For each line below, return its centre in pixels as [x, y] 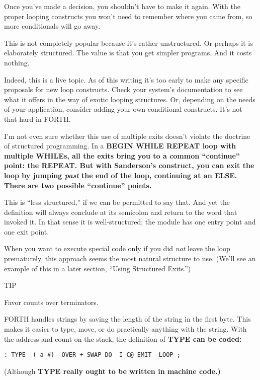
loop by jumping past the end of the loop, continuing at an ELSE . [121, 175]
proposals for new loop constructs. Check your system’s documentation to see [123, 89]
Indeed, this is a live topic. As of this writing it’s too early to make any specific [126, 79]
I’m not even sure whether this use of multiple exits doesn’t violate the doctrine [127, 136]
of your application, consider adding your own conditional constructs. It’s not [123, 109]
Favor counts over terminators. [51, 302]
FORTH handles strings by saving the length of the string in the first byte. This [127, 319]
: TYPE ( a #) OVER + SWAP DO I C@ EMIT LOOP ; [92, 355]
